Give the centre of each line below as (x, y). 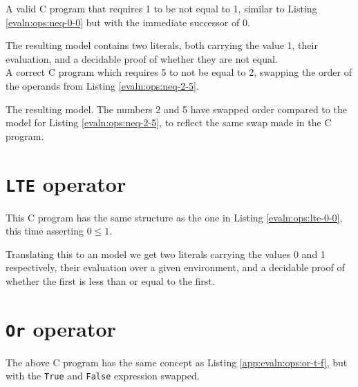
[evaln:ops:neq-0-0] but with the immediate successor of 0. (128, 22)
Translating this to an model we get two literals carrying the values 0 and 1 (166, 254)
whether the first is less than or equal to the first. (110, 280)
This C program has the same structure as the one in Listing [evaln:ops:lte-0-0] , (174, 217)
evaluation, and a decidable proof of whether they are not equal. (142, 58)
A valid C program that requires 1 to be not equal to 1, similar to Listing (161, 8)
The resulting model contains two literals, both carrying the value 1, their (162, 45)
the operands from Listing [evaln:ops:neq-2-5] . (102, 85)
